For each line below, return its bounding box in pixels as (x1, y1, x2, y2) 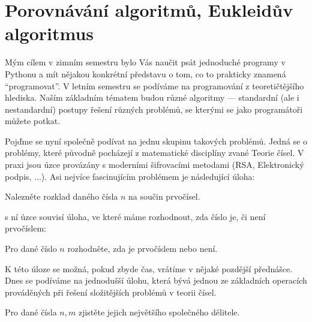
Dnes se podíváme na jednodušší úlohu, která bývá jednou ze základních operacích (5, 274, 307, 287)
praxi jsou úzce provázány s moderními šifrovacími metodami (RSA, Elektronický (5, 158, 304, 171)
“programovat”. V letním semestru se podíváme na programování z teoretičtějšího (5, 79, 304, 92)
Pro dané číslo (5, 242, 57, 255)
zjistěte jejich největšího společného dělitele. (78, 306, 240, 318)
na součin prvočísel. (128, 190, 200, 203)
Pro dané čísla (5, 306, 57, 318)
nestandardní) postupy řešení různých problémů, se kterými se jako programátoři (5, 103, 303, 115)
